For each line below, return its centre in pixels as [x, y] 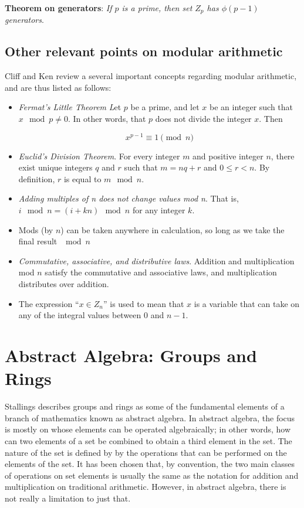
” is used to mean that [143, 303]
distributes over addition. [64, 284]
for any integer [159, 210]
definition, [37, 178]
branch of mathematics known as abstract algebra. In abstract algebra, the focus [150, 417]
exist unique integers [55, 167]
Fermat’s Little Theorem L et [70, 107]
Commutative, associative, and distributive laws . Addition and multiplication [156, 260]
